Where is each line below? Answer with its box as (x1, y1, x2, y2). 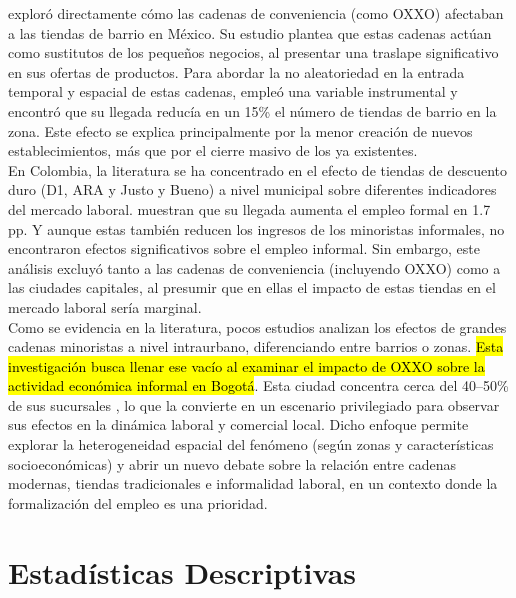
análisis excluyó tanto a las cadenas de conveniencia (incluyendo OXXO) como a (8, 257, 501, 278)
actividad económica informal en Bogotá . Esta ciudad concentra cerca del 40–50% (8, 375, 509, 396)
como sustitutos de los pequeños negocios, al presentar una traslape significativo (8, 42, 499, 63)
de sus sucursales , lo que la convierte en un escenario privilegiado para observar (8, 394, 500, 415)
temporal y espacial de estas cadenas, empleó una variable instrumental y (8, 81, 458, 102)
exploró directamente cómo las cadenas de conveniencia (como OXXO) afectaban (8, 3, 504, 23)
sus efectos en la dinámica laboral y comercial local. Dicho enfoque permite (8, 414, 469, 435)
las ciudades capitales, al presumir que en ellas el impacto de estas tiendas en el (8, 277, 496, 298)
